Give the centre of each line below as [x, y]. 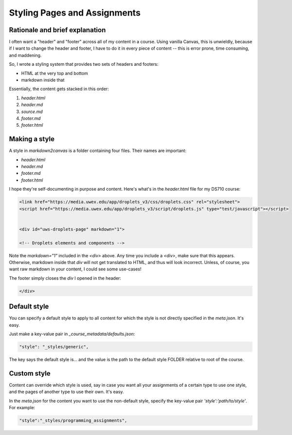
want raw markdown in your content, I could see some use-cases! [75, 269]
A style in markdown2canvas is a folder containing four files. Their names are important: [98, 151]
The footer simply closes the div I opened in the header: [65, 278]
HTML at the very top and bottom [55, 73]
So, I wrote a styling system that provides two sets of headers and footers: [84, 64]
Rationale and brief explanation [57, 30]
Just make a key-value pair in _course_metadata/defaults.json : [72, 334]
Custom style [30, 373]
